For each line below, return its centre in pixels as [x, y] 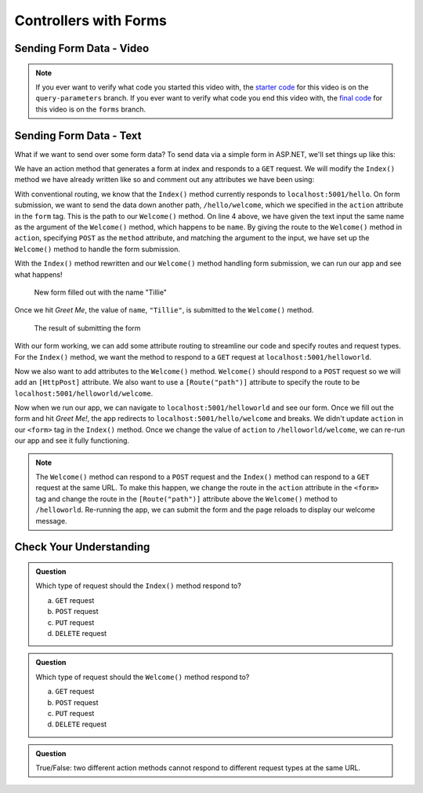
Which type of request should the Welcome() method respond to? [143, 677]
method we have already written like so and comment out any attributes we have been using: [164, 180]
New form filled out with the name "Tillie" [101, 292]
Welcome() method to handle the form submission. [97, 249]
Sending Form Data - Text [78, 135]
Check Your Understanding [82, 547]
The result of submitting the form [87, 328]
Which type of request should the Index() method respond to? [139, 586]
